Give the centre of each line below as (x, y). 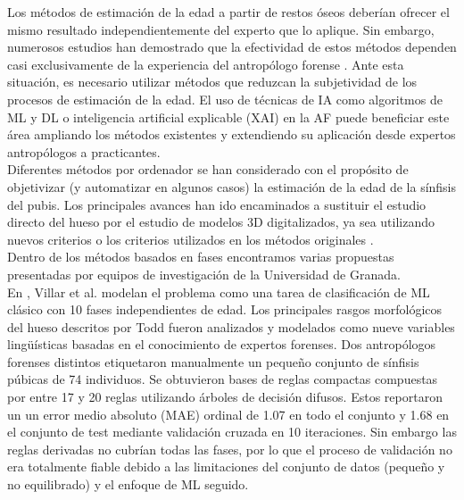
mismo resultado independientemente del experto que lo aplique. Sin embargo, (221, 29)
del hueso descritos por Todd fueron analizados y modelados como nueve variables (231, 326)
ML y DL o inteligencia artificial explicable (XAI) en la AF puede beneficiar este (228, 117)
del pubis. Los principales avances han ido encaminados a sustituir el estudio (217, 204)
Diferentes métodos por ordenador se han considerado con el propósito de (208, 169)
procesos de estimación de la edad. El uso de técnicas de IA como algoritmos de (225, 99)
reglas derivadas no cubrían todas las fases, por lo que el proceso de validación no (230, 449)
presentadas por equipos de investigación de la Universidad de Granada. (204, 274)
